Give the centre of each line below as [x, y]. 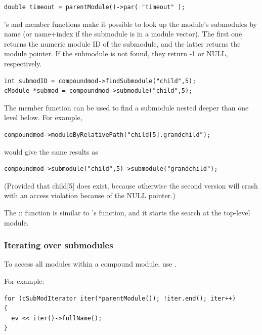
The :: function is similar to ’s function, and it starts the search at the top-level [127, 212]
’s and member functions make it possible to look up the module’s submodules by [130, 24]
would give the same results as [51, 151]
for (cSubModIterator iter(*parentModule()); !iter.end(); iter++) [120, 298]
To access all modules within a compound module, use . [90, 264]
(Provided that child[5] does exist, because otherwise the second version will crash [131, 185]
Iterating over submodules [59, 245]
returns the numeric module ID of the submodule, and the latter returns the [122, 43]
